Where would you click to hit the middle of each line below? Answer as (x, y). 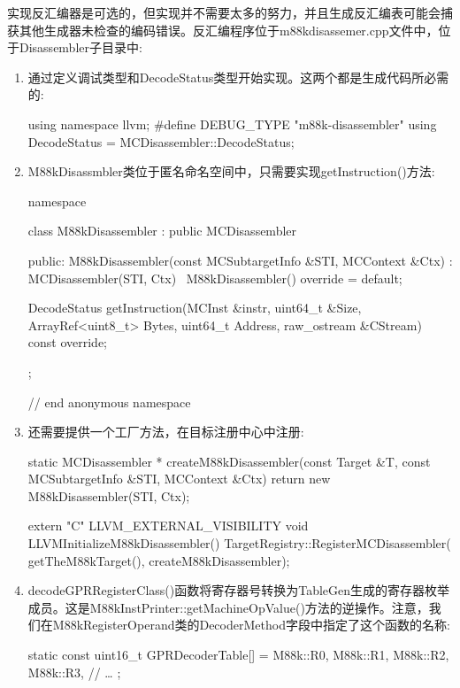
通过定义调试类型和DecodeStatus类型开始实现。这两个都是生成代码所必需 (238, 77)
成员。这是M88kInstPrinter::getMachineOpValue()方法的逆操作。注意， (228, 607)
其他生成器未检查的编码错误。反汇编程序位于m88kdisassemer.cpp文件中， (229, 30)
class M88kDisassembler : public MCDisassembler (162, 231)
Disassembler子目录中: (80, 47)
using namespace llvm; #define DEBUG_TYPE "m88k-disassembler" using (232, 124)
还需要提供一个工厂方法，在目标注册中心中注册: (166, 432)
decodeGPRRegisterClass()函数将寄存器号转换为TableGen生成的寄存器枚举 (239, 590)
